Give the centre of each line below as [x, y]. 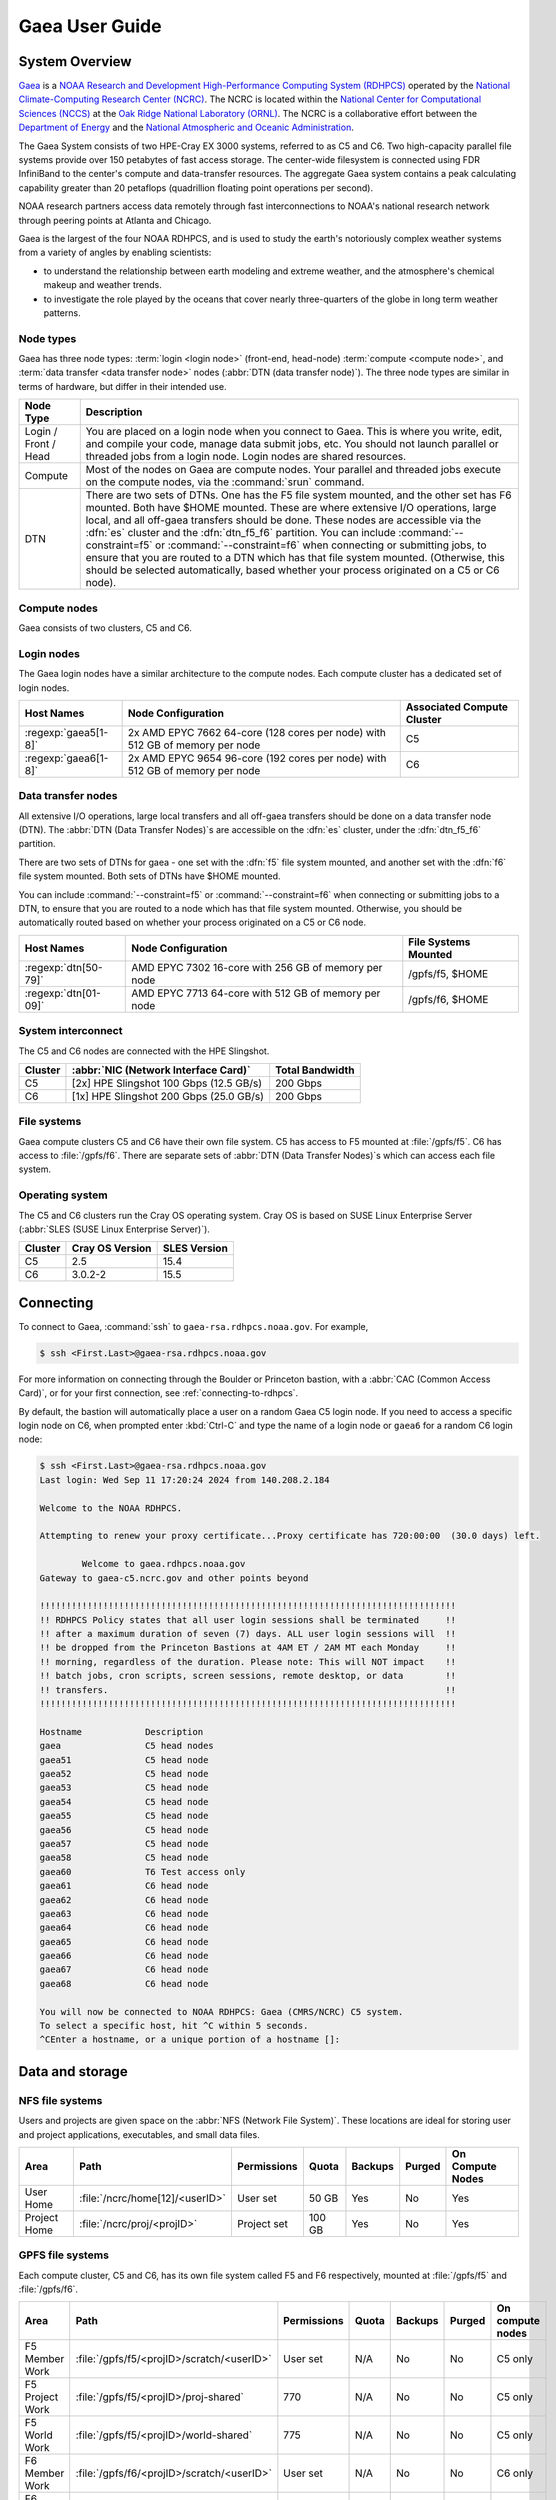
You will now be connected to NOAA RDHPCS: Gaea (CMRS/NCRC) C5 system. [221, 2011]
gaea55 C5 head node [124, 1816]
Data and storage [73, 2071]
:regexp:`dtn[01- [63, 993]
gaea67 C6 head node [124, 1969]
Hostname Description [121, 1731]
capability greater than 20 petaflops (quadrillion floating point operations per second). [196, 187]
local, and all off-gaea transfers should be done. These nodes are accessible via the [283, 520]
